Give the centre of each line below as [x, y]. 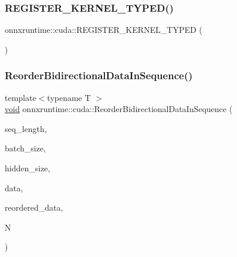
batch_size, [26, 148]
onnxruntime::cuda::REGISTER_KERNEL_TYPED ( [104, 30]
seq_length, [26, 128]
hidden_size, [28, 168]
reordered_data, [34, 207]
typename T [69, 97]
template [21, 97]
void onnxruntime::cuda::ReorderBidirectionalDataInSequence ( [119, 109]
